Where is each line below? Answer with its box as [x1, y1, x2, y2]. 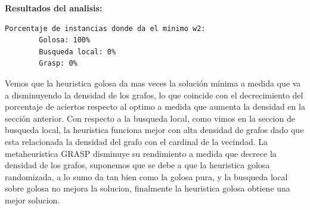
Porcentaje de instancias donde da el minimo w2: [5, 24, 206, 33]
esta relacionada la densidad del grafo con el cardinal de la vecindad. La [5, 135, 268, 147]
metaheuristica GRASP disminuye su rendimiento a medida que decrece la [5, 147, 277, 159]
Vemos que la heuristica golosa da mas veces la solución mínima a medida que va [5, 76, 301, 89]
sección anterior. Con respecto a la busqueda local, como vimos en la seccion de [5, 112, 295, 124]
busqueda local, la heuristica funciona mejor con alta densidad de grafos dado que [5, 123, 304, 136]
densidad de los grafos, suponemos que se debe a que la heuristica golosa [5, 159, 270, 171]
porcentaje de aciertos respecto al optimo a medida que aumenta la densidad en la [5, 100, 305, 113]
